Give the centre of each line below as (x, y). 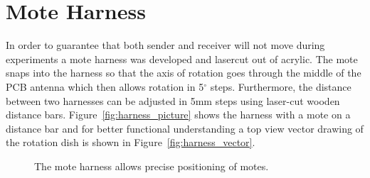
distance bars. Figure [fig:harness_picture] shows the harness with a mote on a (178, 115)
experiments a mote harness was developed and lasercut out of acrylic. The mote (182, 59)
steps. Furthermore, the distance (281, 86)
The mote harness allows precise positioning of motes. (152, 166)
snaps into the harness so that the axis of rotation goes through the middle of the (184, 73)
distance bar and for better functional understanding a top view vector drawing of (185, 128)
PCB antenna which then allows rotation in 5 (105, 86)
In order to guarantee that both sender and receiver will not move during (165, 45)
